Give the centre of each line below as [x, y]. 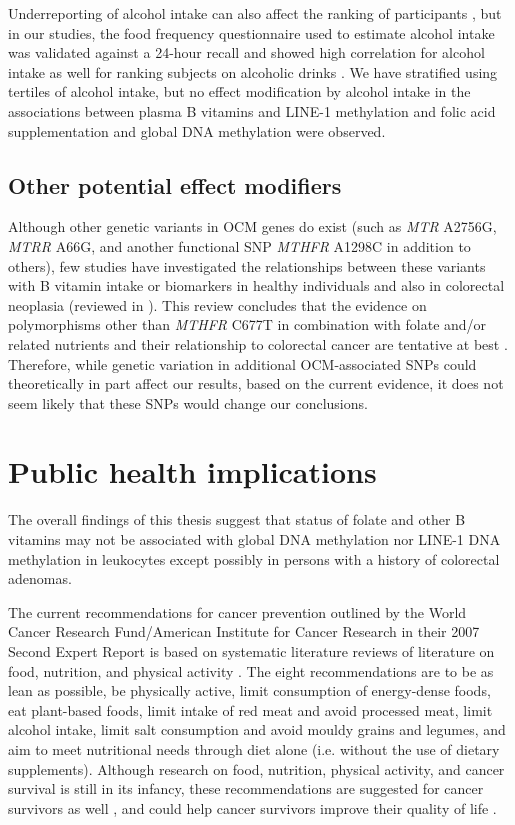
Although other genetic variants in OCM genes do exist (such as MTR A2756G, [252, 226]
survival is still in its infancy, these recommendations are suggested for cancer [246, 788]
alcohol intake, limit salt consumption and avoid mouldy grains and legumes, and [257, 729]
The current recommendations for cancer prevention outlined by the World [237, 611]
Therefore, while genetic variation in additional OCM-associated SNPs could [242, 363]
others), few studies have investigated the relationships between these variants [247, 265]
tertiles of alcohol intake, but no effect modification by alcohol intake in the [239, 91]
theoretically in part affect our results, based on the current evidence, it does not [256, 383]
